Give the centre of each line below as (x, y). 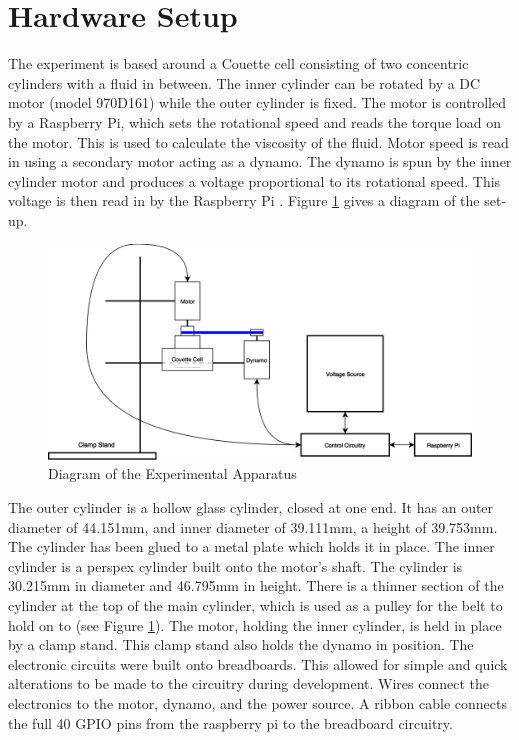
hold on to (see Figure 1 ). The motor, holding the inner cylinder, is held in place (255, 624)
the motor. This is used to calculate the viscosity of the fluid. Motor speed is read (258, 141)
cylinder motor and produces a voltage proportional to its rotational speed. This (254, 180)
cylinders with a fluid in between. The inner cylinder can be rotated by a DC (244, 82)
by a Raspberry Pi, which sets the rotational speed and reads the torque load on (254, 121)
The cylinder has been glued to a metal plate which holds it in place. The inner (251, 546)
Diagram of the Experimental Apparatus (172, 473)
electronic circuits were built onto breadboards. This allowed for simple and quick (258, 663)
